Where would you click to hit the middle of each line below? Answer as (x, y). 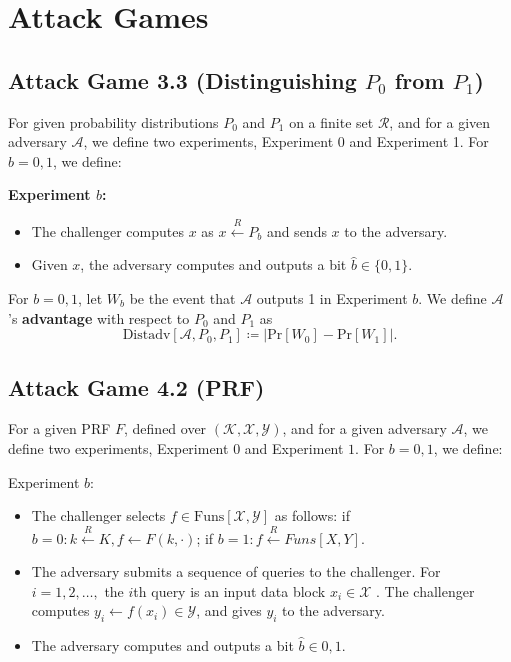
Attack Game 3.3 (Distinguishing (182, 79)
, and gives (229, 610)
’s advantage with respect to (99, 317)
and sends (296, 230)
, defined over (165, 428)
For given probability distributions (113, 121)
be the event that (182, 297)
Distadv (146, 335)
